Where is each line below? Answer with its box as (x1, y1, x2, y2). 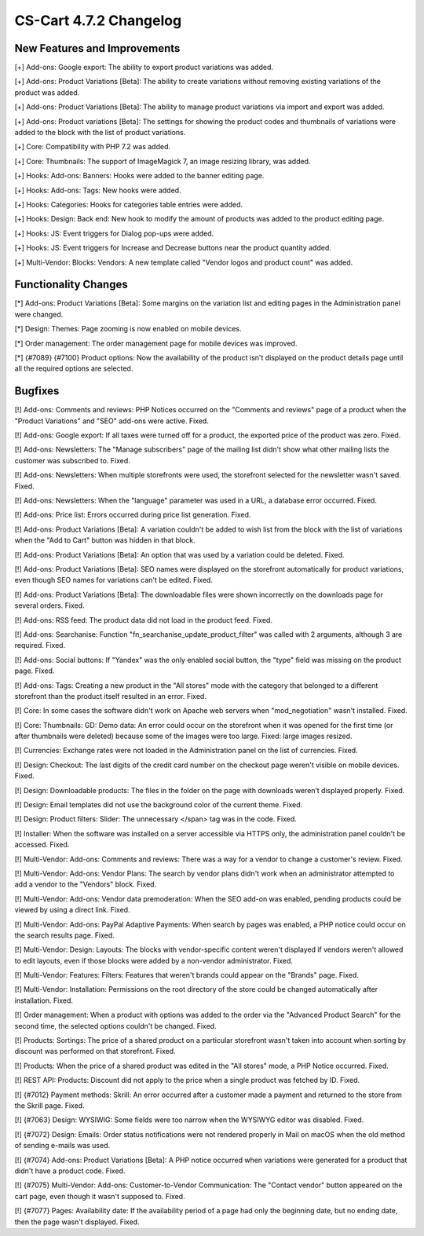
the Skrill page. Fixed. (14, 1101, 86, 1110)
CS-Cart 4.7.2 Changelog (14, 12, 182, 29)
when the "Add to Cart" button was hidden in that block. (14, 536, 196, 545)
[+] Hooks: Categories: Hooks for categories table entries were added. (14, 199, 243, 209)
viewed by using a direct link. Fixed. (14, 905, 130, 915)
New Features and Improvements (14, 42, 181, 55)
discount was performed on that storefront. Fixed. (14, 1047, 176, 1056)
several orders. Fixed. (14, 601, 86, 610)
